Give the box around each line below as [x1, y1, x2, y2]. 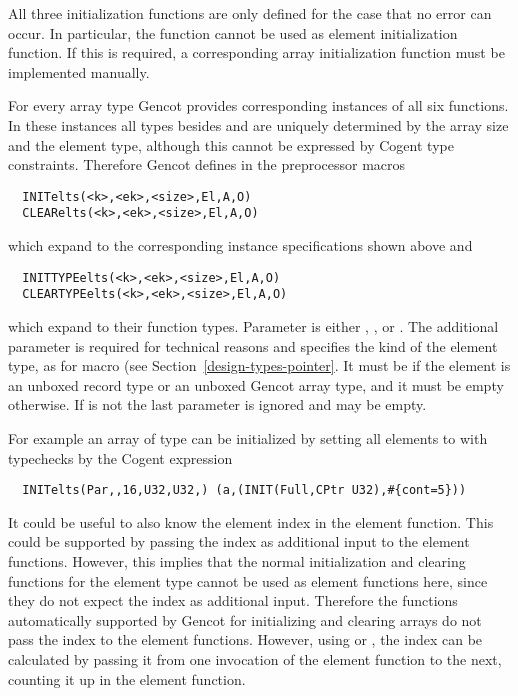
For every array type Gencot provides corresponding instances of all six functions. [8, 95, 509, 116]
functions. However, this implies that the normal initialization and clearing [8, 550, 466, 571]
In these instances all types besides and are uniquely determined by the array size [8, 114, 509, 135]
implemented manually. [8, 61, 150, 82]
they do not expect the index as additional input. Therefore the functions [8, 590, 458, 611]
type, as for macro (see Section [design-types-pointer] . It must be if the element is [8, 355, 511, 376]
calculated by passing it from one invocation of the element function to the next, [8, 648, 502, 669]
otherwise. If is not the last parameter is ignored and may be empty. [8, 394, 427, 415]
